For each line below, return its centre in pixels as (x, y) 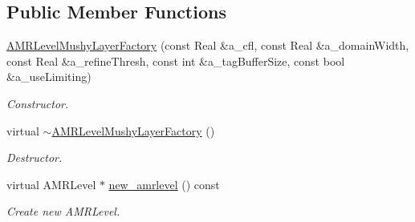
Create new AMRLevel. (63, 211)
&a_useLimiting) (49, 77)
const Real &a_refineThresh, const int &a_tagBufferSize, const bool (176, 61)
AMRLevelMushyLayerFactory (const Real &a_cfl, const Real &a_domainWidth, (208, 45)
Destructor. (35, 157)
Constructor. (38, 103)
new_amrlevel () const (164, 184)
